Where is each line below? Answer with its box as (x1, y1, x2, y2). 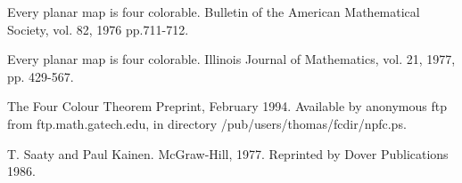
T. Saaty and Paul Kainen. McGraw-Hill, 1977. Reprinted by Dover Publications (7, 144, 449, 163)
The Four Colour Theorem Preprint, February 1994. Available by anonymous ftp (7, 97, 447, 115)
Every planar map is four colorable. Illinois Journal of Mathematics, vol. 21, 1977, (7, 50, 456, 68)
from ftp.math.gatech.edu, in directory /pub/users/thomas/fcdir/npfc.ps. (7, 114, 407, 132)
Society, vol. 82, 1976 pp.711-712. (7, 20, 189, 38)
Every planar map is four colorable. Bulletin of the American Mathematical (7, 3, 420, 20)
